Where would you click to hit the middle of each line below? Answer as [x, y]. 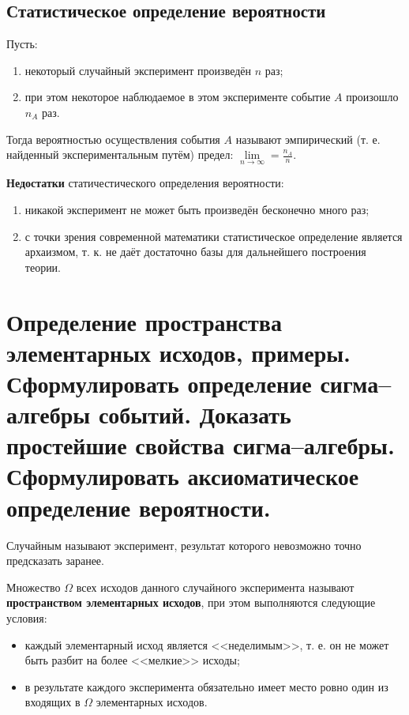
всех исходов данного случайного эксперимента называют [215, 587]
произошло [372, 97]
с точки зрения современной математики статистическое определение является [214, 236]
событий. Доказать [195, 414]
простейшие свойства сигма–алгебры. [201, 445]
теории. [43, 267]
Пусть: [22, 44]
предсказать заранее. [55, 561]
